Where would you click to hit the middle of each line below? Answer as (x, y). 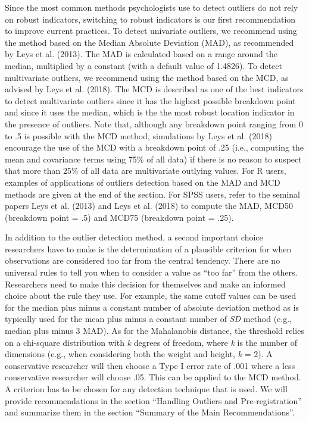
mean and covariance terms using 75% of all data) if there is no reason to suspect (153, 159)
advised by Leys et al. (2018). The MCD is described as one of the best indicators (154, 89)
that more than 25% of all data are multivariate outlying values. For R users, (146, 171)
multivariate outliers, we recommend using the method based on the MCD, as (147, 77)
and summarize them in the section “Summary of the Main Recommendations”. (150, 412)
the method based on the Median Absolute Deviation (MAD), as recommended (149, 42)
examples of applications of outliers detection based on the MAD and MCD (143, 182)
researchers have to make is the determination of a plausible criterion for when (148, 248)
